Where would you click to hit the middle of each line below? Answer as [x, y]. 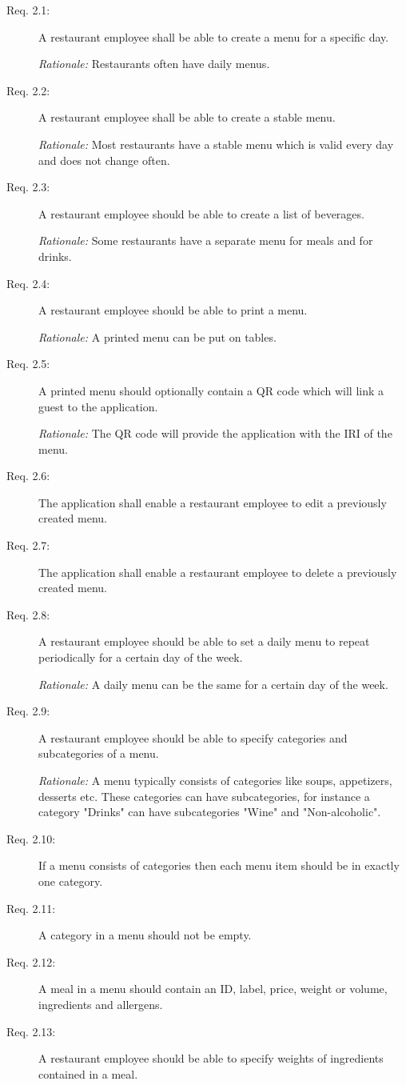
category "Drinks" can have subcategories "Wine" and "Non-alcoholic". [210, 812]
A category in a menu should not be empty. [145, 935]
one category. [71, 881]
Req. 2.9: [28, 711]
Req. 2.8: [28, 614]
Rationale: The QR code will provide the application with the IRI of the [215, 433]
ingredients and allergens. [101, 1004]
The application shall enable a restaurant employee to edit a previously [213, 502]
